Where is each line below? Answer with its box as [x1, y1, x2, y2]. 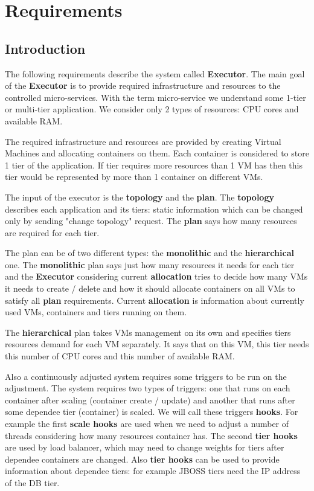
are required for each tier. [5, 226, 100, 239]
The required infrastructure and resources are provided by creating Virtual [5, 135, 281, 147]
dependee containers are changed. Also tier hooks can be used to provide [5, 452, 280, 465]
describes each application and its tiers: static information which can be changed [5, 202, 303, 215]
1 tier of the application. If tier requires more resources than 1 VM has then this [5, 158, 303, 171]
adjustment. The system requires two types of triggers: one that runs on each [5, 382, 290, 394]
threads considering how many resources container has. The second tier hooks [5, 429, 298, 441]
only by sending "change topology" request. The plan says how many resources [5, 214, 297, 227]
